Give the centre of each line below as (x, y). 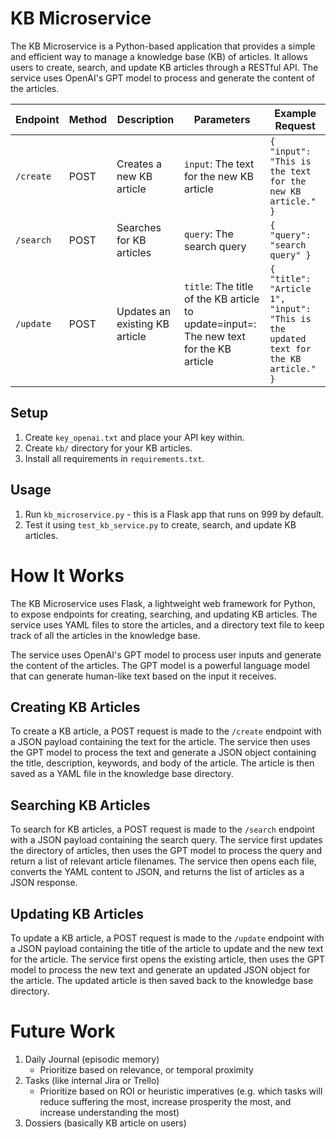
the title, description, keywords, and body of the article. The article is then (162, 763)
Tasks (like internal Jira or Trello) (92, 1080)
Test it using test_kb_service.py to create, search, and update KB (160, 524)
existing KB (143, 324)
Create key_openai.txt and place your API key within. (134, 437)
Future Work (63, 1031)
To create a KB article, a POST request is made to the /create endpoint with (166, 731)
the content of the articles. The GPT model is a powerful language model (160, 665)
